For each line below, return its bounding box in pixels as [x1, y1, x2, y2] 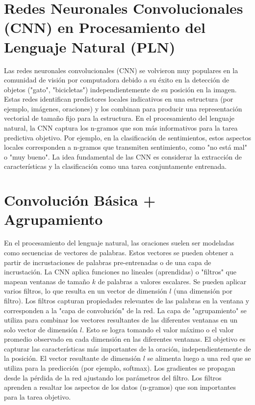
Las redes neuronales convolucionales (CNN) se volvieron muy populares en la [4, 65, 238, 75]
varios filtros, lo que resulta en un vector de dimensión [4, 286, 167, 296]
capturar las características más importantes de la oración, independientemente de [4, 343, 251, 353]
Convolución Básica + [4, 190, 156, 210]
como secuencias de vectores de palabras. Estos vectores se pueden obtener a [4, 247, 234, 257]
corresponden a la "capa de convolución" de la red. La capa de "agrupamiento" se [4, 305, 247, 315]
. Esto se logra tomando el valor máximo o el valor [82, 324, 234, 334]
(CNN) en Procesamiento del [4, 17, 205, 37]
